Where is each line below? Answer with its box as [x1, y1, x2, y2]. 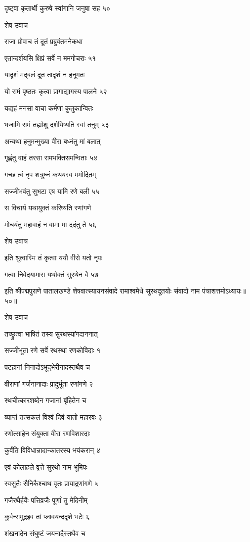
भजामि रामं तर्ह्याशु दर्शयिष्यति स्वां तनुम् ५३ [4, 119, 109, 130]
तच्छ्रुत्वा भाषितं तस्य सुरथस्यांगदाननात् [4, 328, 98, 339]
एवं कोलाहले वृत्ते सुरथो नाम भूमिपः [4, 461, 87, 472]
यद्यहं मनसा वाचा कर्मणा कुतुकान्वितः [4, 102, 93, 113]
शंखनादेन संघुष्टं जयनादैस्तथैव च [4, 528, 85, 538]
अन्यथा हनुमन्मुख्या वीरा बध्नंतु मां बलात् [4, 136, 101, 146]
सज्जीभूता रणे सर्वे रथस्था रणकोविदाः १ [4, 345, 101, 355]
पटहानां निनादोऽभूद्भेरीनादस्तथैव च [4, 362, 90, 372]
